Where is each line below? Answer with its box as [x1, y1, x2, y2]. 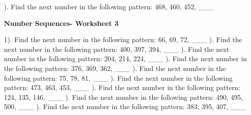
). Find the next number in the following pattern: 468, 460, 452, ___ [4, 1, 214, 11]
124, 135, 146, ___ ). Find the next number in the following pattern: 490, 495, [4, 92, 243, 102]
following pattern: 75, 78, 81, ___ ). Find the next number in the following [4, 72, 233, 83]
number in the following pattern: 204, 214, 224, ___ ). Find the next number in [4, 53, 247, 64]
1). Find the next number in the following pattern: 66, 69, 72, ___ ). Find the [4, 34, 242, 45]
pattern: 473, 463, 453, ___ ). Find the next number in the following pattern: [4, 82, 241, 92]
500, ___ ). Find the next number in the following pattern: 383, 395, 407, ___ [4, 101, 247, 112]
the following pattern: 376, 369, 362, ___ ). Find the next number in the [4, 63, 226, 73]
